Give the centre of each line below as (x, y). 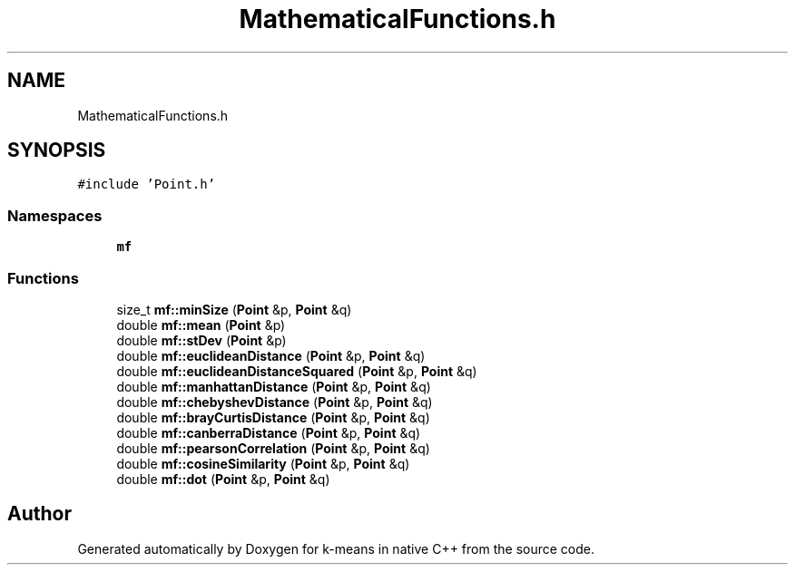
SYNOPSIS (57, 150)
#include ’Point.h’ (147, 184)
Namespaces (55, 215)
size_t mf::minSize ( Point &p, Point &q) (234, 309)
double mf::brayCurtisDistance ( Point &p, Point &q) (273, 417)
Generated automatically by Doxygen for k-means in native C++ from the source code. (336, 548)
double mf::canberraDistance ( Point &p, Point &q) (269, 432)
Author (39, 514)
